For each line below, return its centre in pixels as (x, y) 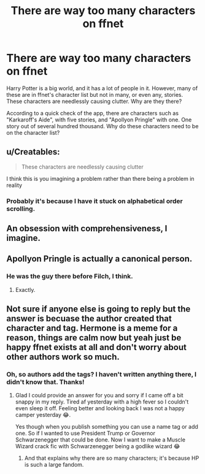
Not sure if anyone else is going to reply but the (99, 309)
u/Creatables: (33, 152)
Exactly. (25, 289)
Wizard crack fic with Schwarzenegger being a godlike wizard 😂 (98, 446)
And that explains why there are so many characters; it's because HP (112, 458)
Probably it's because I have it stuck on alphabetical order (95, 201)
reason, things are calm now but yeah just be (94, 338)
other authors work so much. (63, 357)
